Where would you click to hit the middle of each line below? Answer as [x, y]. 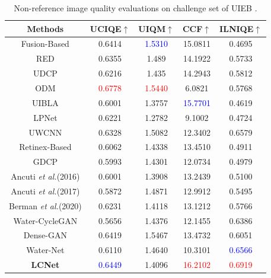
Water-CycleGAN [45, 220]
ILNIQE [237, 28]
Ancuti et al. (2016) [45, 176]
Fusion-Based [45, 44]
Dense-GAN [45, 235]
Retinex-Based [45, 147]
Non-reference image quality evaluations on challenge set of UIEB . [135, 8]
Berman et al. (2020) [45, 205]
